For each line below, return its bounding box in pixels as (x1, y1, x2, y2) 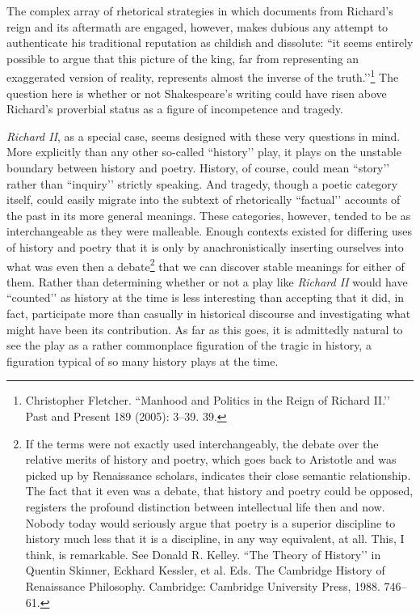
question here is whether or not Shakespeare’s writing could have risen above (6, 84, 387, 101)
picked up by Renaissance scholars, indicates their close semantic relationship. (25, 466, 411, 483)
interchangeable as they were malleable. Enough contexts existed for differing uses (6, 223, 412, 240)
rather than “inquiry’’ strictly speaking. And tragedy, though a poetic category (6, 175, 398, 192)
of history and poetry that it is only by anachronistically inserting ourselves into (6, 238, 404, 255)
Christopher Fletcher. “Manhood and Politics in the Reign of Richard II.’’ (25, 392, 390, 409)
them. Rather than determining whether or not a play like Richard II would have (6, 273, 408, 290)
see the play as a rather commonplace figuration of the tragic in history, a (6, 337, 372, 354)
